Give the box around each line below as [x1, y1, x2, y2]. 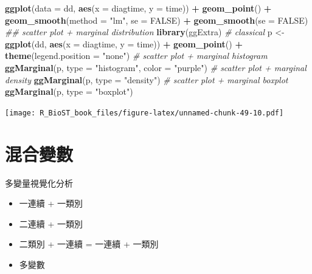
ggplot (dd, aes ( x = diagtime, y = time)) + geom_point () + [5, 37, 243, 50]
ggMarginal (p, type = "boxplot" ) [5, 85, 133, 98]
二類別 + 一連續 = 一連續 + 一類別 [19, 238, 159, 250]
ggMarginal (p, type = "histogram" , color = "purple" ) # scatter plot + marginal [5, 61, 307, 74]
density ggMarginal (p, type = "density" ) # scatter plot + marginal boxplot [5, 73, 288, 86]
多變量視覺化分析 [5, 176, 73, 189]
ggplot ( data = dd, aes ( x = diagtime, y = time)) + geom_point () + [5, 2, 272, 14]
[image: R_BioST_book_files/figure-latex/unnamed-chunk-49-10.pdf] [5, 108, 284, 117]
